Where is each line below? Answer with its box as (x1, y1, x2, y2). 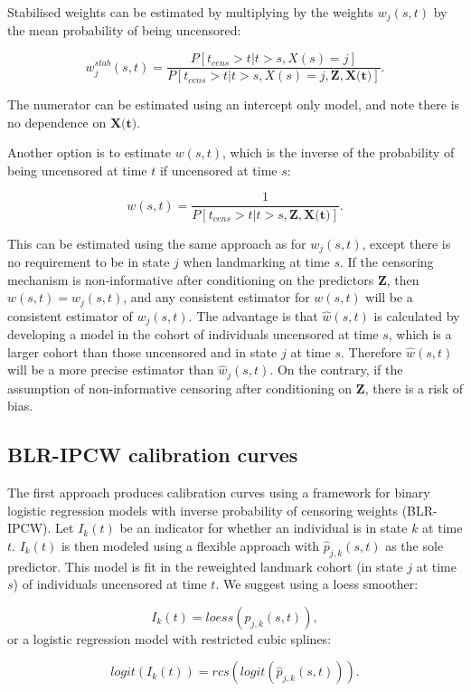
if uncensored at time (159, 160, 278, 179)
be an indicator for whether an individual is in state (119, 518, 408, 537)
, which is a (388, 325, 452, 344)
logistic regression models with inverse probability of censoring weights (7, 500, 398, 519)
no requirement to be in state (7, 252, 170, 270)
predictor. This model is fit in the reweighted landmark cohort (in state (7, 556, 403, 575)
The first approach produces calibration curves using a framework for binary (7, 483, 430, 502)
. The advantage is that (188, 306, 318, 325)
